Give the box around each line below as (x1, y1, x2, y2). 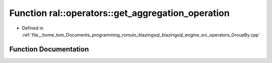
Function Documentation (9, 45, 89, 53)
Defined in (22, 25, 44, 31)
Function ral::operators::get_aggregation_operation (9, 7, 230, 18)
